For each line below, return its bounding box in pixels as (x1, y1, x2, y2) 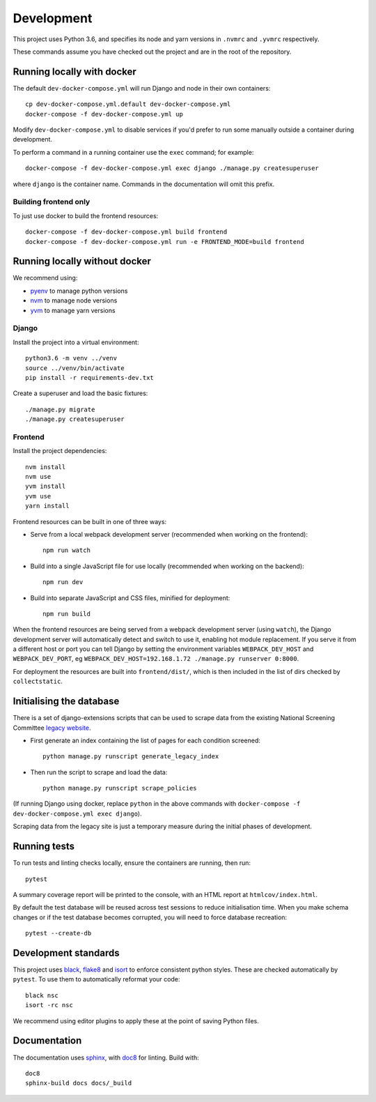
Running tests (13, 841, 75, 852)
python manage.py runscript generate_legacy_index (42, 753, 219, 760)
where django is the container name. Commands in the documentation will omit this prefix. (13, 180, 275, 188)
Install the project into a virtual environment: (13, 338, 139, 346)
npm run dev (42, 579, 84, 586)
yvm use (25, 492, 52, 500)
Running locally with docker (13, 66, 137, 77)
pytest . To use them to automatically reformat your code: (13, 975, 180, 984)
